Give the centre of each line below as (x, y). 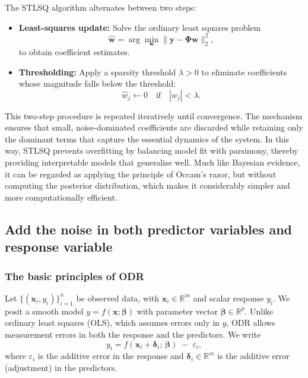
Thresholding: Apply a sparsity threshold (97, 72)
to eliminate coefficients (244, 72)
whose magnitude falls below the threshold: (97, 83)
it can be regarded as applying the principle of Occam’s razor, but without (141, 174)
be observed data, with (118, 298)
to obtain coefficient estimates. (74, 51)
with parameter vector (177, 311)
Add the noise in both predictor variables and (149, 229)
